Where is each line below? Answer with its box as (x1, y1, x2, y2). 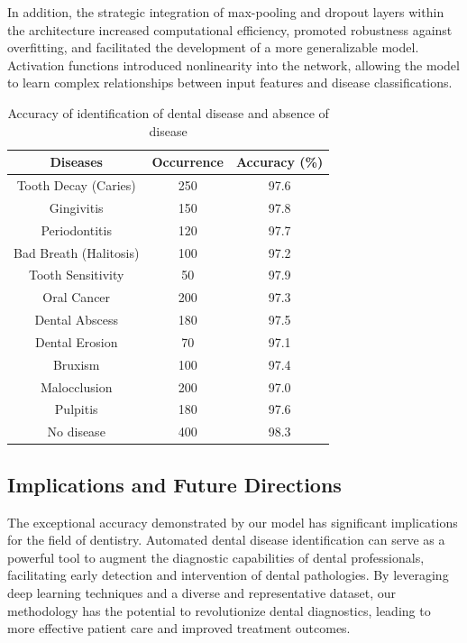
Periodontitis (41, 220, 112, 239)
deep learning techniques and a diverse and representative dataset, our (7, 583, 397, 602)
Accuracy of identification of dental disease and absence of (7, 103, 329, 122)
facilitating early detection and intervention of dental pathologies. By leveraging (7, 565, 449, 584)
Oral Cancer (42, 288, 111, 307)
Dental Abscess (34, 310, 118, 329)
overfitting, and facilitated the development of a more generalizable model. (7, 38, 419, 57)
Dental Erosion (34, 332, 118, 351)
